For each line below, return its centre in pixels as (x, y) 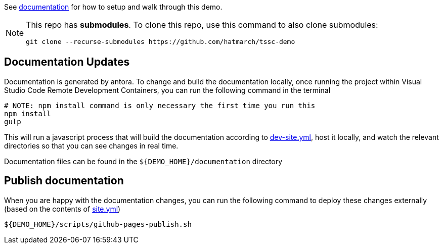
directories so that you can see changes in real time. (91, 145)
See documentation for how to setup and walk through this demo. (113, 7)
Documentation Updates (67, 62)
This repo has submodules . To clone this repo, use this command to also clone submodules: (202, 25)
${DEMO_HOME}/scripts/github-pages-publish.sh (98, 224)
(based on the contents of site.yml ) (62, 209)
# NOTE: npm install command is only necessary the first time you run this (160, 105)
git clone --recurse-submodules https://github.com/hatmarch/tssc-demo (161, 42)
